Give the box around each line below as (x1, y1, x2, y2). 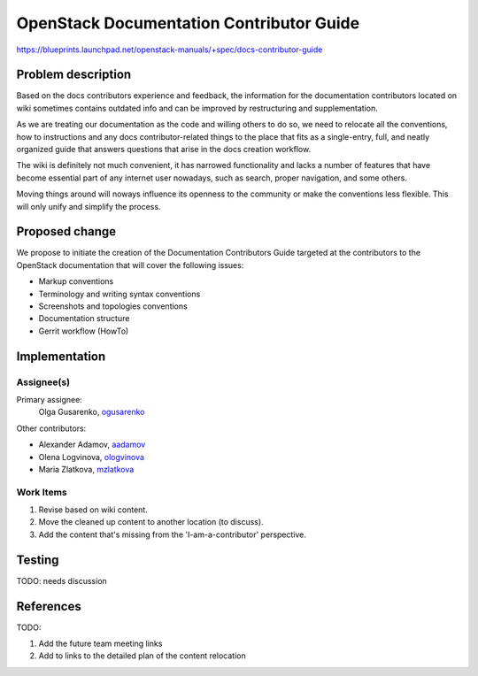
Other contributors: (16, 423, 87, 434)
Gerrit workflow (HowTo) (38, 326, 129, 336)
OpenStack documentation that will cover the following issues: (16, 259, 244, 270)
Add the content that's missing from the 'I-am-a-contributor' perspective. (38, 529, 307, 540)
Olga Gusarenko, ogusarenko (38, 407, 145, 418)
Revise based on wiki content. (38, 504, 148, 515)
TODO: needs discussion (16, 575, 108, 586)
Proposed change (16, 224, 117, 239)
